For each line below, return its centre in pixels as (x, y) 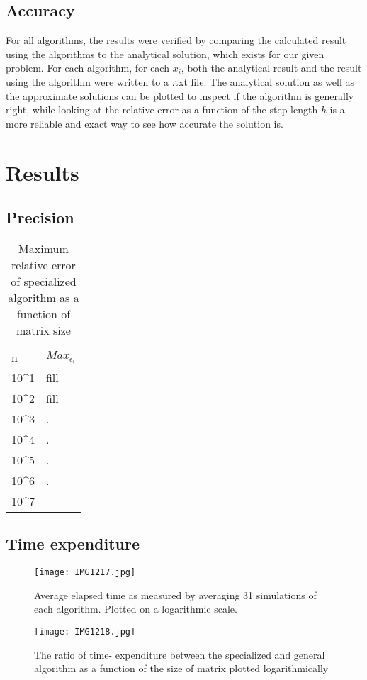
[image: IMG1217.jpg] (85, 573)
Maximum (44, 248)
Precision (40, 217)
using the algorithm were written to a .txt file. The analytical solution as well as (180, 81)
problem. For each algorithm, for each (87, 68)
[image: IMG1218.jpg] (85, 631)
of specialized (44, 281)
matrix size (43, 330)
